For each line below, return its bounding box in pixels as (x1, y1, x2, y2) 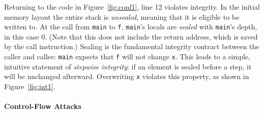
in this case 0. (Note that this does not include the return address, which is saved (4, 31, 258, 42)
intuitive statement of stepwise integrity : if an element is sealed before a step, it (4, 61, 252, 71)
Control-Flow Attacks (4, 101, 81, 111)
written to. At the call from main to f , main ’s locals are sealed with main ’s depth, (4, 21, 257, 32)
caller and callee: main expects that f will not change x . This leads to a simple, (4, 51, 250, 62)
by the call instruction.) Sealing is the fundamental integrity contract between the (4, 41, 259, 52)
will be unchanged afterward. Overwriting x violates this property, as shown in (4, 71, 249, 82)
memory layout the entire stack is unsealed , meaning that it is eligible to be (4, 11, 240, 22)
